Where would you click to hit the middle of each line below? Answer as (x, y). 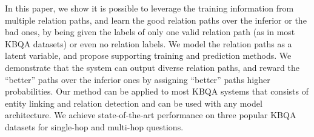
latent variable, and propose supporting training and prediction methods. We (148, 55)
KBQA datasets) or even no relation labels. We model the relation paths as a (149, 43)
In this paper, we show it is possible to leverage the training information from (149, 8)
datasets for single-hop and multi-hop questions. (94, 126)
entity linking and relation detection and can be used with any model (134, 103)
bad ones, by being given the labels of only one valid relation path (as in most (150, 32)
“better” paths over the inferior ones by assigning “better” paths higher (138, 79)
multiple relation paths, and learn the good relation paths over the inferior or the (156, 20)
